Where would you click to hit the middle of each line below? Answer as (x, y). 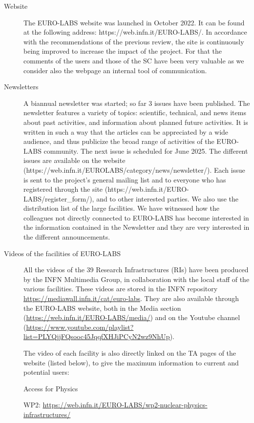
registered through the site (63, 189)
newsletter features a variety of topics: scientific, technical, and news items (135, 112)
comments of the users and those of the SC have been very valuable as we (134, 60)
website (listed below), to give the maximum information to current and (131, 362)
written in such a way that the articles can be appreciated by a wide (126, 131)
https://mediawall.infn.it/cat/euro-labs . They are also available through (131, 298)
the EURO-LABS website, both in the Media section (102, 308)
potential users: (46, 372)
